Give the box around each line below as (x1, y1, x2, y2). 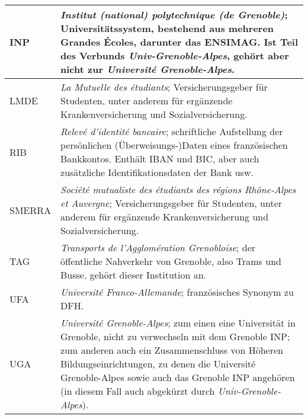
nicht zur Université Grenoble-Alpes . (60, 62, 235, 76)
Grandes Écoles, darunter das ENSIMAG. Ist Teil (60, 35, 299, 49)
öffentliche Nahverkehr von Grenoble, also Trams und (60, 254, 281, 268)
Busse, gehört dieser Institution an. (60, 268, 207, 282)
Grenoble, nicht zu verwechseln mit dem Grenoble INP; (60, 330, 290, 343)
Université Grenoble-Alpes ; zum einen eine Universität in (60, 316, 296, 330)
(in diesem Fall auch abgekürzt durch (60, 384, 215, 398)
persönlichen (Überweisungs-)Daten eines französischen (60, 138, 288, 152)
